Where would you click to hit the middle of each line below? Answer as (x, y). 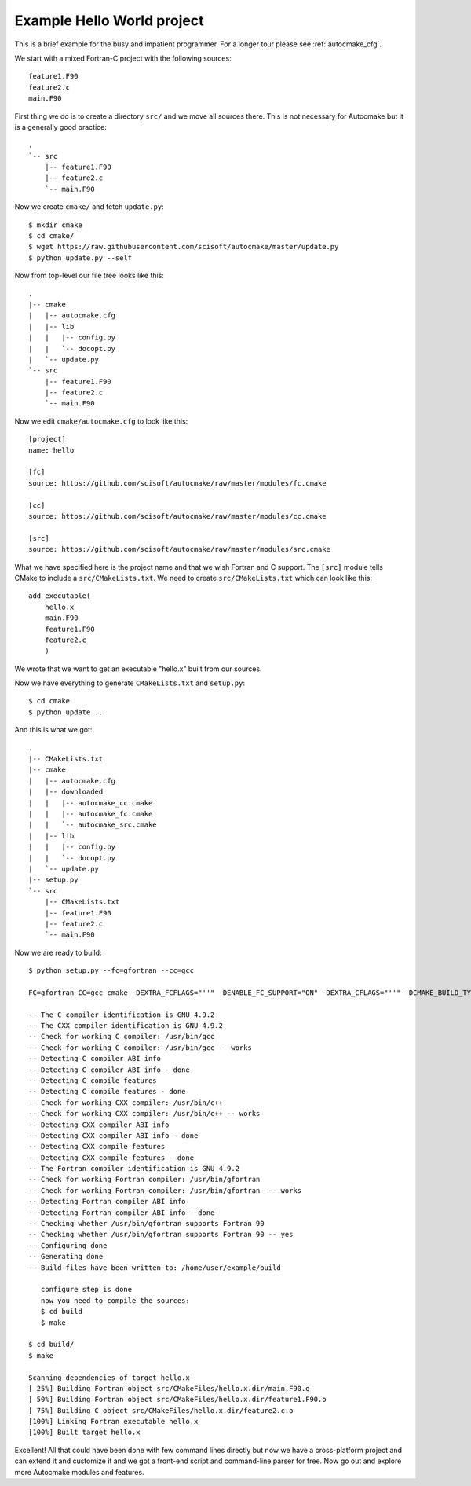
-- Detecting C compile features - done (107, 1092)
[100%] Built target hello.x (84, 1433)
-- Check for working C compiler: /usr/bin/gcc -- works (141, 1048)
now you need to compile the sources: (115, 1300)
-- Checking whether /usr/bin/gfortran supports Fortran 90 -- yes (161, 1235)
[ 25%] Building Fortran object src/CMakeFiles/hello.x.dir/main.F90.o (169, 1388)
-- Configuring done (68, 1245)
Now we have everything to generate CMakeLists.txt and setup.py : (130, 683)
